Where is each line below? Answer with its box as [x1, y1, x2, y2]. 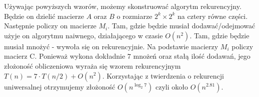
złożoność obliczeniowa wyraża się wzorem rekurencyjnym [4, 60, 181, 71]
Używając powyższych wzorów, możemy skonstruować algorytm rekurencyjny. [4, 1, 241, 11]
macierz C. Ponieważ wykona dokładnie [4, 51, 125, 61]
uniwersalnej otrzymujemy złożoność [4, 81, 115, 92]
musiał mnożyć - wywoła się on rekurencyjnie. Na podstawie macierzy [4, 41, 218, 51]
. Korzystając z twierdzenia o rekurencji [102, 70, 224, 81]
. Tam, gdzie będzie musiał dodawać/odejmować [107, 20, 255, 31]
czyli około [155, 81, 188, 92]
